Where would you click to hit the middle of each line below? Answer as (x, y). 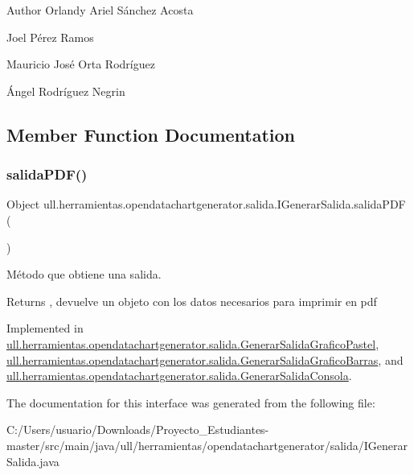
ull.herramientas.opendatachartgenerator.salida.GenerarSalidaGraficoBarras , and (205, 359)
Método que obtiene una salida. (84, 274)
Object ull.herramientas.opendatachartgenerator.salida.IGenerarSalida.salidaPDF (206, 204)
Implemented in (45, 328)
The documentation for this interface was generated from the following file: (191, 402)
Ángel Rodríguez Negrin (66, 91)
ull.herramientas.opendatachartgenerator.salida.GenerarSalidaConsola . (179, 376)
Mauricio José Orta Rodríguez (81, 64)
